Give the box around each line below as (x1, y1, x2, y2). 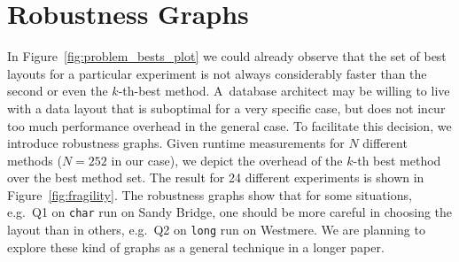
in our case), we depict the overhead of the (111, 150, 343, 169)
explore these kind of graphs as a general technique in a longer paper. (7, 237, 385, 256)
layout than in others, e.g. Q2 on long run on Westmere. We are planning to (7, 220, 425, 239)
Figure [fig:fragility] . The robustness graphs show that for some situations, (7, 185, 412, 204)
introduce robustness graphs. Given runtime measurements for (7, 134, 345, 152)
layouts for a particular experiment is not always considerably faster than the (7, 64, 427, 82)
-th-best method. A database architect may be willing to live (118, 81, 450, 100)
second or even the (7, 81, 108, 100)
